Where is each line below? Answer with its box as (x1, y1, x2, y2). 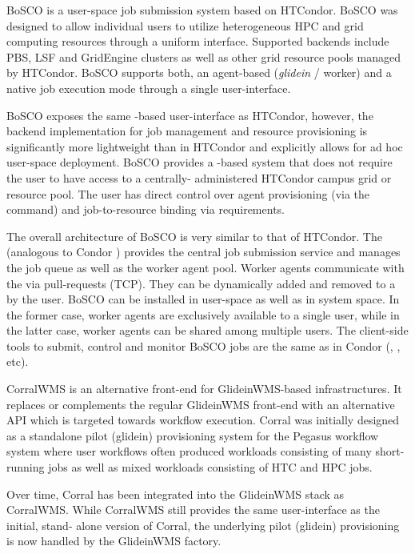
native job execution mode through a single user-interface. (6, 79, 291, 96)
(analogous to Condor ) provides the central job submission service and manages (6, 243, 401, 260)
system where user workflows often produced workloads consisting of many (6, 443, 372, 460)
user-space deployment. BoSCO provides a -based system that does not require (6, 154, 393, 171)
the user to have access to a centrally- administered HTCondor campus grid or (6, 169, 392, 186)
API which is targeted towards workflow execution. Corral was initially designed (6, 411, 400, 428)
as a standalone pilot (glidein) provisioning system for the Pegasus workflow (6, 427, 379, 444)
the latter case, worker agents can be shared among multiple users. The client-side (6, 322, 409, 339)
